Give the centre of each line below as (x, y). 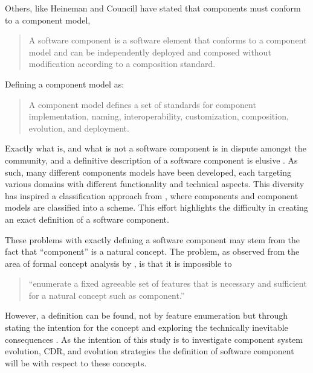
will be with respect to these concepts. (76, 362)
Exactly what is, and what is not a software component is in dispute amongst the (156, 148)
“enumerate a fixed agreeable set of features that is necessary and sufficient (168, 283)
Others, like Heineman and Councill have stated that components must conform (153, 8)
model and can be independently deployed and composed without (150, 52)
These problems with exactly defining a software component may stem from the (153, 239)
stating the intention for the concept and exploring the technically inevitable (147, 327)
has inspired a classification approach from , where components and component (152, 195)
